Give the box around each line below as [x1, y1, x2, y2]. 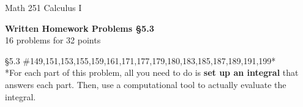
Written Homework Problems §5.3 [5, 21, 154, 34]
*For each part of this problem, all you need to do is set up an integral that [5, 66, 299, 79]
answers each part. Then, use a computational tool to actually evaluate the [5, 78, 286, 90]
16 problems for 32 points [5, 34, 101, 46]
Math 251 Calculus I [5, 1, 82, 13]
